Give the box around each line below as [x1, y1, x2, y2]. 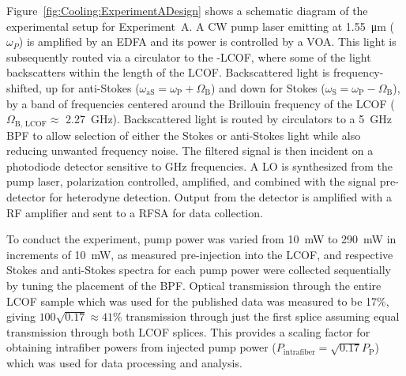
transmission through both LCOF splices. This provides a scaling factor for [6, 323, 370, 340]
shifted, [6, 79, 42, 96]
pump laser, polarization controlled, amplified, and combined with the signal [6, 173, 377, 190]
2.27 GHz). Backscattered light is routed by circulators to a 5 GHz [66, 111, 392, 127]
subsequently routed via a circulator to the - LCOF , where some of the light [6, 48, 371, 65]
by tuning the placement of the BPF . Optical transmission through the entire [6, 276, 382, 293]
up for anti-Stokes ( [45, 79, 140, 96]
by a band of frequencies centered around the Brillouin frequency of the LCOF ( [6, 95, 395, 111]
